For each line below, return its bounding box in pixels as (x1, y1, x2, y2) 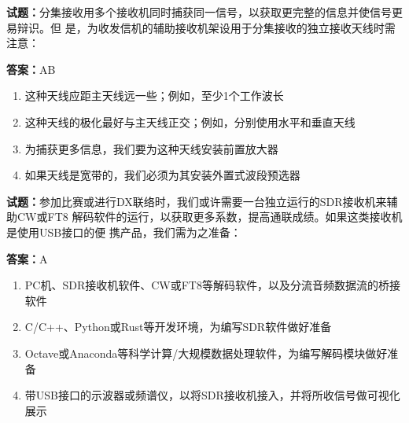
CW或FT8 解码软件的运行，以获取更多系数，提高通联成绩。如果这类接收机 (17, 208, 403, 225)
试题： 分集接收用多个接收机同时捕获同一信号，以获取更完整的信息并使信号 (6, 4, 392, 20)
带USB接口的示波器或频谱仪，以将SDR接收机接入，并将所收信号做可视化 (24, 387, 400, 403)
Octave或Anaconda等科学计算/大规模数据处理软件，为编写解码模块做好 (24, 344, 388, 361)
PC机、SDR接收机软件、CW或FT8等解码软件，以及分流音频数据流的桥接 (24, 277, 400, 293)
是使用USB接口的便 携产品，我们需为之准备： (6, 223, 241, 240)
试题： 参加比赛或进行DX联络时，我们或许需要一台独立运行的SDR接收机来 (6, 193, 387, 209)
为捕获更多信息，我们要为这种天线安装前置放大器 (24, 140, 278, 156)
